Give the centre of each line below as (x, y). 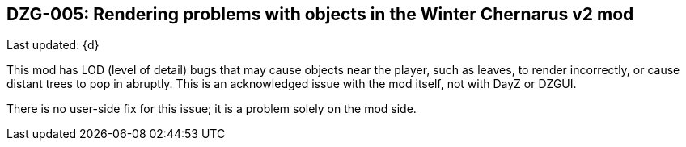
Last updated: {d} (53, 45)
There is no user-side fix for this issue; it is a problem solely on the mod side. (212, 109)
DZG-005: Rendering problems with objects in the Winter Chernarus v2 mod (320, 14)
